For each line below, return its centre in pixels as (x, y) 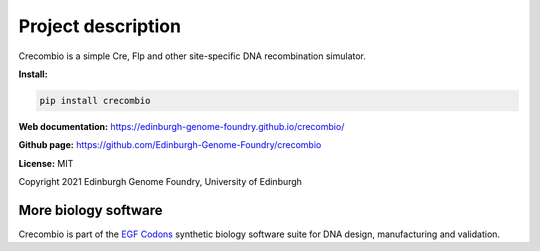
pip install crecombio (95, 100)
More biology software (91, 210)
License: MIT (46, 163)
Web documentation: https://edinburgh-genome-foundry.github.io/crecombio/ (181, 126)
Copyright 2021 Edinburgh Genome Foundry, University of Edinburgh (160, 182)
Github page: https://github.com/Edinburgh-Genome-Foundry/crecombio (170, 145)
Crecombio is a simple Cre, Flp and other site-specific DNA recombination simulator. (192, 56)
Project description (100, 26)
